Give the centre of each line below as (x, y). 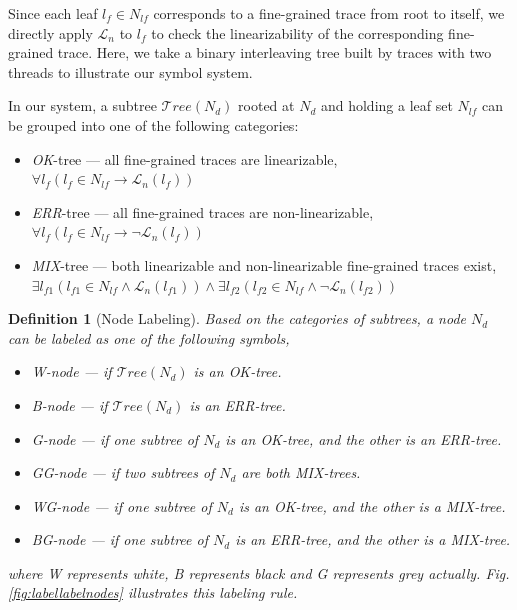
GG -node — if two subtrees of (123, 472)
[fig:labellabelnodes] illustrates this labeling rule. (153, 592)
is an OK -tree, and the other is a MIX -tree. (372, 505)
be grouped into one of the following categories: (153, 124)
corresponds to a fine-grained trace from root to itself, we (329, 13)
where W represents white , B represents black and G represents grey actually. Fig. (259, 572)
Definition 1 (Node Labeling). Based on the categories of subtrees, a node (237, 318)
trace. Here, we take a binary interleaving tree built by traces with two (274, 52)
